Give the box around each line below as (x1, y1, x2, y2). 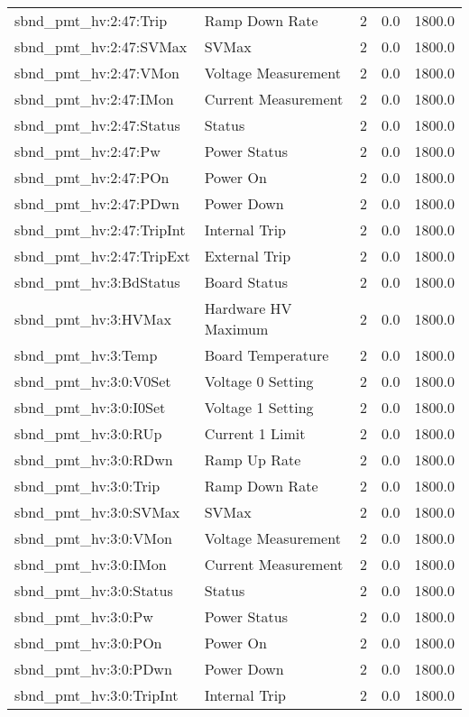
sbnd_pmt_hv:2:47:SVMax (14, 36, 188, 57)
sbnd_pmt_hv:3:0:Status (14, 580, 173, 601)
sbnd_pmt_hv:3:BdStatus (14, 271, 180, 292)
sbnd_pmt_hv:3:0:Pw (14, 606, 153, 627)
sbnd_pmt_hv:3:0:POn (14, 632, 162, 653)
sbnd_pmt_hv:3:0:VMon (14, 528, 172, 548)
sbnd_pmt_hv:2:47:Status (14, 115, 180, 135)
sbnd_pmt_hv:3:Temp (14, 345, 158, 365)
